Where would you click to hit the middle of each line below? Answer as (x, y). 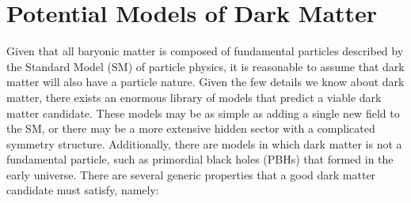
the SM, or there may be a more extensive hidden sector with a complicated (191, 128)
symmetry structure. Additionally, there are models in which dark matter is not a (204, 143)
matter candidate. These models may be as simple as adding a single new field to (203, 113)
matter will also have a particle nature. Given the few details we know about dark (205, 82)
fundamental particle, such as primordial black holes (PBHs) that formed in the (200, 159)
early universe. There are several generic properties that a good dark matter (191, 174)
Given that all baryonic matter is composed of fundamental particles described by (205, 51)
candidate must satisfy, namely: (83, 190)
